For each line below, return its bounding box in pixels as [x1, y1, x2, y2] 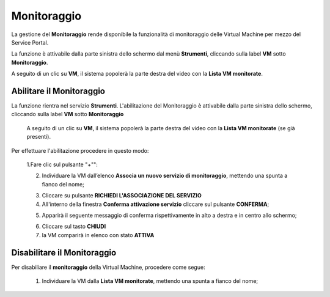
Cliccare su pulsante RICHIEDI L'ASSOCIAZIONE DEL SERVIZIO [42, 192, 202, 199]
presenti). [26, 133, 51, 141]
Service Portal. [11, 38, 49, 46]
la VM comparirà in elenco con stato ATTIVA [42, 231, 155, 238]
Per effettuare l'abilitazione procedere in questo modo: [11, 147, 149, 154]
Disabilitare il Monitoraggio [11, 248, 117, 258]
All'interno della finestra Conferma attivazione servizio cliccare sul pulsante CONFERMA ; [42, 200, 269, 208]
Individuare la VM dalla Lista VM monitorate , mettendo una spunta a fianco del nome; [42, 277, 258, 284]
